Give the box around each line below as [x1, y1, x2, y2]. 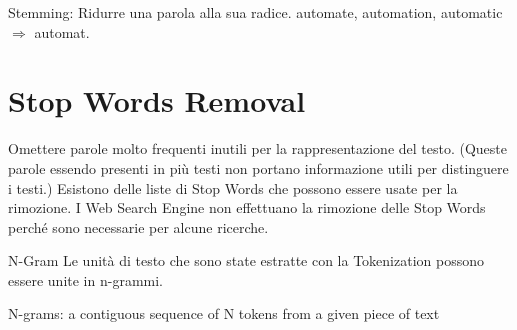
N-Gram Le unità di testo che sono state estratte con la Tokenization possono [8, 250, 484, 271]
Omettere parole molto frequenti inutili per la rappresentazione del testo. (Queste [8, 138, 508, 159]
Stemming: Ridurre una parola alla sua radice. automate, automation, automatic [8, 2, 503, 22]
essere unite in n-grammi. [8, 269, 163, 290]
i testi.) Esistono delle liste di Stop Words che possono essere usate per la [8, 177, 458, 198]
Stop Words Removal [8, 80, 306, 121]
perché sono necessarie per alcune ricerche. [8, 216, 269, 237]
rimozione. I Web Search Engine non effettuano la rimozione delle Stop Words [8, 197, 486, 218]
